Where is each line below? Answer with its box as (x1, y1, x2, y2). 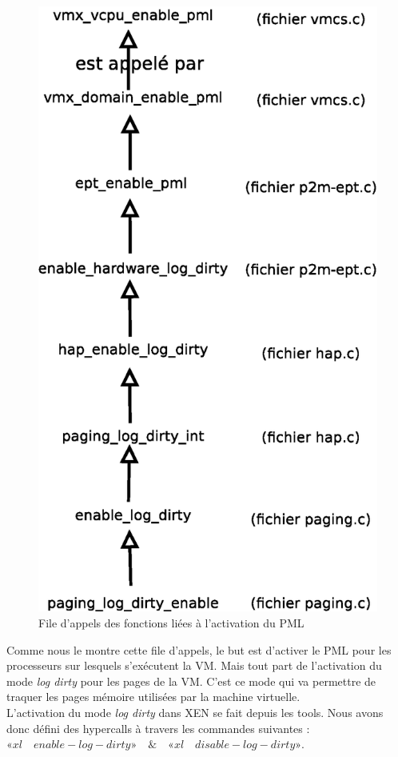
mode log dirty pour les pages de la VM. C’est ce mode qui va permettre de (6, 672, 376, 689)
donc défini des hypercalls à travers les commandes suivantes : (6, 719, 310, 736)
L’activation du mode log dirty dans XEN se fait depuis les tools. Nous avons (6, 703, 384, 720)
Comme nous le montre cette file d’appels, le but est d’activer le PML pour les (6, 641, 392, 658)
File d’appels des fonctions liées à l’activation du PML (38, 614, 304, 631)
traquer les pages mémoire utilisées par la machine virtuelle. (6, 688, 300, 705)
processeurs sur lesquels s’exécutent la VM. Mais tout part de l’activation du (6, 657, 382, 674)
